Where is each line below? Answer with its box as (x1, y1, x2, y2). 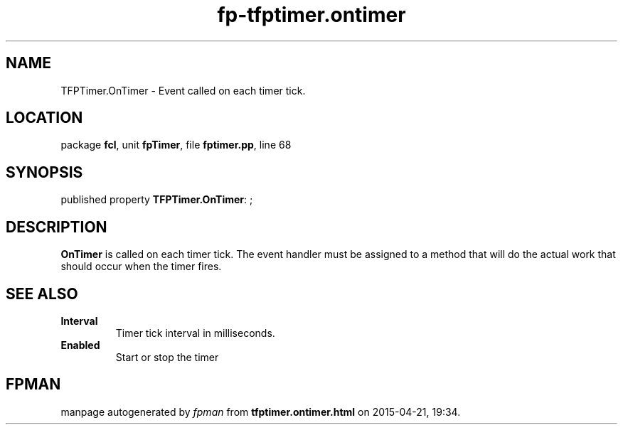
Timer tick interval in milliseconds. (115, 326, 275, 339)
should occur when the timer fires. (60, 260, 222, 273)
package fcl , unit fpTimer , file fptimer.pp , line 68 (60, 139, 292, 151)
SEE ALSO (6, 284, 78, 303)
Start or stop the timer (115, 350, 219, 363)
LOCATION (6, 109, 83, 127)
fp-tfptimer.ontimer (217, 3, 406, 27)
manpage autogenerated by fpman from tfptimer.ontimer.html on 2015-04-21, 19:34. (60, 405, 461, 418)
